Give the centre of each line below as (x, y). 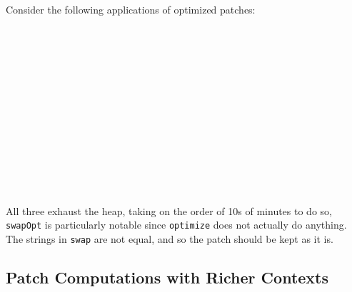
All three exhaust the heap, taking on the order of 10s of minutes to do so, (169, 210)
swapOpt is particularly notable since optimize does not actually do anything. (176, 225)
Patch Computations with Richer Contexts (167, 277)
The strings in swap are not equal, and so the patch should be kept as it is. (170, 238)
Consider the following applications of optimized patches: (131, 9)
